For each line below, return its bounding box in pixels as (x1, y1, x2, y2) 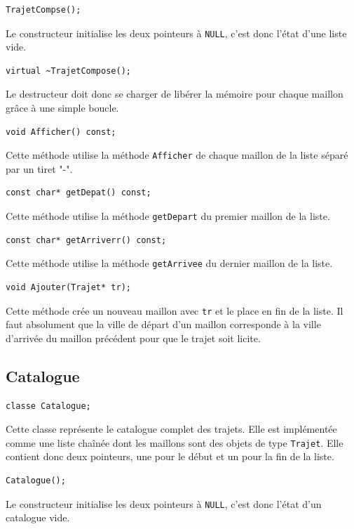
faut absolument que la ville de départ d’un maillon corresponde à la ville (6, 317, 321, 332)
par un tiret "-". (6, 161, 73, 176)
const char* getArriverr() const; (6, 235, 167, 245)
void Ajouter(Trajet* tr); (6, 282, 131, 292)
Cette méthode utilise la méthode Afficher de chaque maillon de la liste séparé (6, 148, 348, 162)
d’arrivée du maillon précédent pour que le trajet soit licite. (6, 330, 261, 345)
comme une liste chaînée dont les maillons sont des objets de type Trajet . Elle (6, 435, 343, 450)
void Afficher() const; (6, 126, 116, 137)
